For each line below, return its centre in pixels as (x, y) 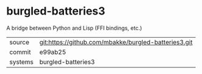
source (19, 42)
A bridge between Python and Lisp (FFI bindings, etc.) (74, 28)
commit (20, 52)
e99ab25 (53, 52)
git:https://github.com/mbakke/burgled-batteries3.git (116, 42)
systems (21, 62)
